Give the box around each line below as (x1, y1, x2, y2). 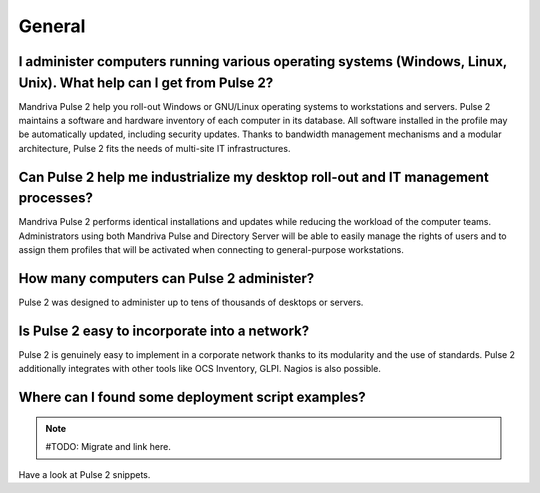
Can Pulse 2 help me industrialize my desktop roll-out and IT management (18, 168, 489, 185)
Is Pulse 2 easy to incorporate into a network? (18, 322, 310, 339)
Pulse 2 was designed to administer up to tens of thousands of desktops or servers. (18, 296, 364, 309)
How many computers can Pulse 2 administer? (18, 270, 315, 287)
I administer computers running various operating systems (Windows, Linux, (18, 53, 507, 70)
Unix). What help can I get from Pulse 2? (18, 74, 274, 91)
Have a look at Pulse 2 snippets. (18, 468, 151, 480)
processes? (18, 190, 94, 207)
